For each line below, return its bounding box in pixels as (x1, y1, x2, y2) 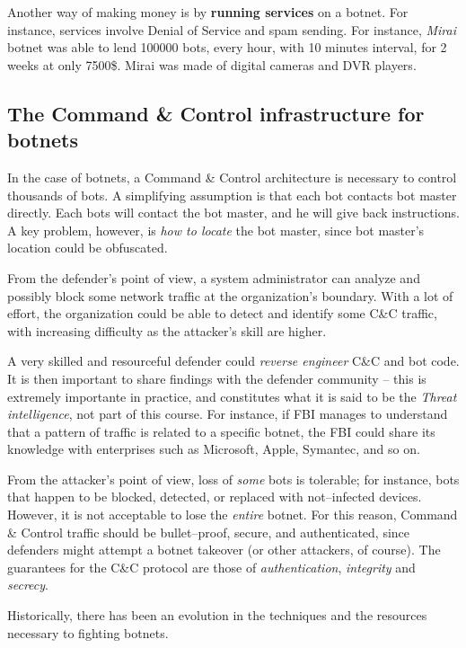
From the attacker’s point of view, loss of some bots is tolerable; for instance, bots (7, 469, 460, 488)
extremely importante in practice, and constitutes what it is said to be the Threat (7, 386, 457, 405)
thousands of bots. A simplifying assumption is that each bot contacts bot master (7, 185, 457, 204)
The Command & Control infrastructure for (7, 99, 425, 127)
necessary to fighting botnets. (7, 623, 169, 642)
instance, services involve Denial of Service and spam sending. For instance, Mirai (7, 20, 456, 39)
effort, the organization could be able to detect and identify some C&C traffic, (7, 304, 437, 323)
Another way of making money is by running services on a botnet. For (7, 3, 409, 21)
